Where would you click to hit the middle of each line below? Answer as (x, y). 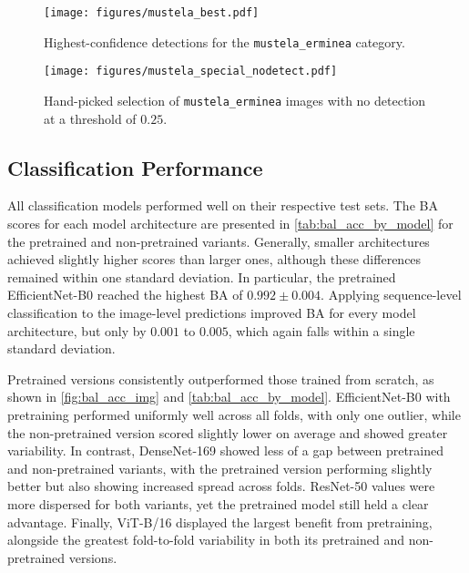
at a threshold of (90, 118)
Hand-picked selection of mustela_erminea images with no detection (235, 100)
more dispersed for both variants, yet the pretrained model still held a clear (218, 503)
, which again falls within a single (321, 330)
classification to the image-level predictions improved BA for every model (212, 312)
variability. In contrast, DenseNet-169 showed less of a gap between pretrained (226, 450)
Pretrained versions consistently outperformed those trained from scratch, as (221, 379)
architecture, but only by (77, 330)
